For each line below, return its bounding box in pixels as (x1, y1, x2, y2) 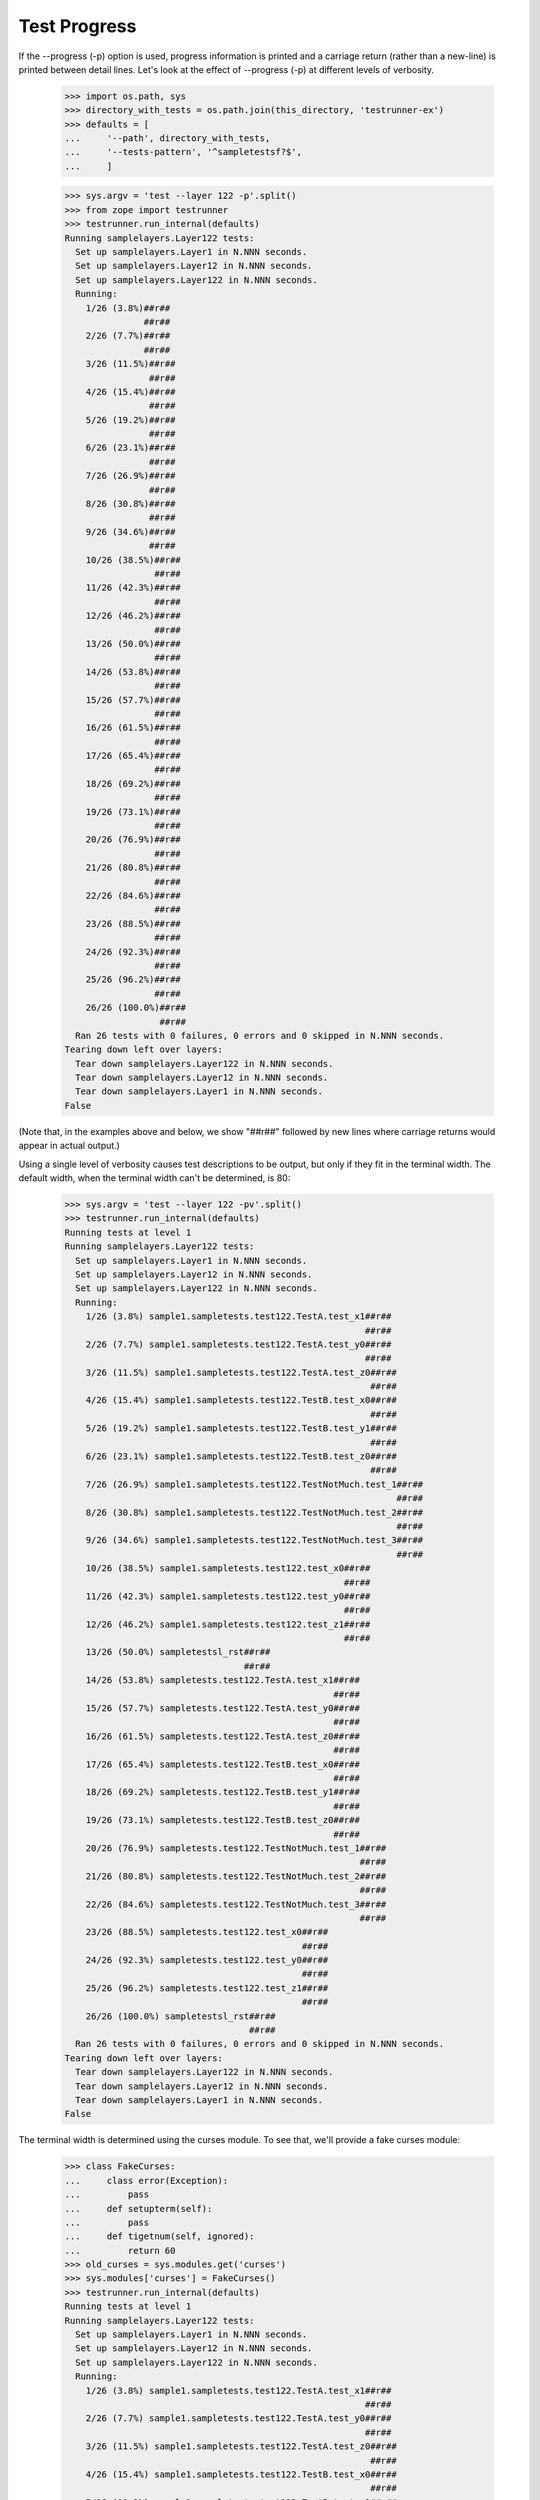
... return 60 (64, 2245, 176, 2256)
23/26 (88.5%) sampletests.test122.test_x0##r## (85, 1926, 329, 1938)
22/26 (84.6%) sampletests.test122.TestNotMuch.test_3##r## (85, 1898, 387, 1910)
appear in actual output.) (18, 1140, 120, 1152)
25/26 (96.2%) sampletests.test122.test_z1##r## (85, 1982, 329, 1994)
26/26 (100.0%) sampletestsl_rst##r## (85, 2010, 276, 2022)
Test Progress (18, 15, 137, 37)
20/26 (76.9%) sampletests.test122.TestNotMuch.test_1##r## (85, 1842, 387, 1854)
